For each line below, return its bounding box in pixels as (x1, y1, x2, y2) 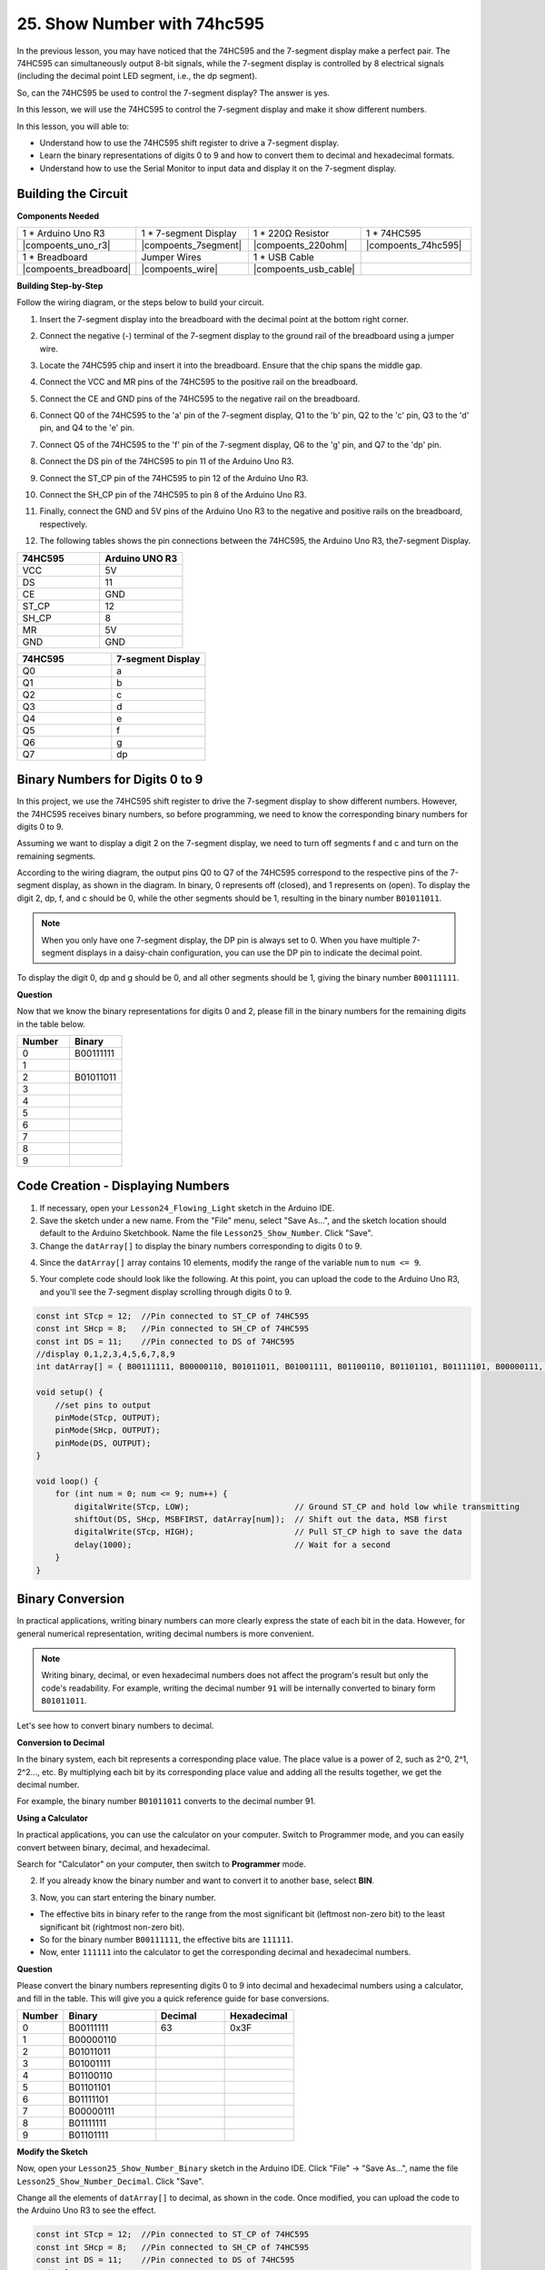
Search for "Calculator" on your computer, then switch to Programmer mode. (16, 1859, 306, 1870)
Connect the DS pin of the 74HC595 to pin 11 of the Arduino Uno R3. (39, 456, 294, 467)
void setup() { (35, 1387, 104, 1397)
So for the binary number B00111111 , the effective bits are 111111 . (39, 1934, 294, 1945)
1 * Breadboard (22, 251, 88, 263)
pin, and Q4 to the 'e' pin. (39, 422, 135, 433)
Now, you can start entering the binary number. (39, 1891, 217, 1902)
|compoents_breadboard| (22, 262, 132, 275)
